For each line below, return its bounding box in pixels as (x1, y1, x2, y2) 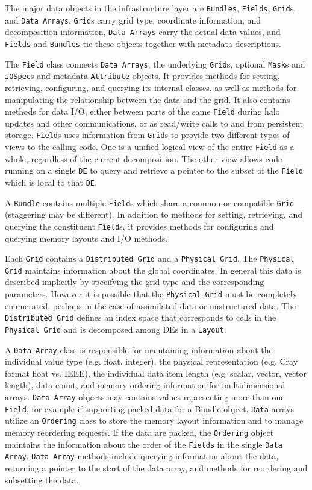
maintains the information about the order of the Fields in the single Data (5, 438, 282, 450)
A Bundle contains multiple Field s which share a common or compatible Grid (5, 196, 295, 209)
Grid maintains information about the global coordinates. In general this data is (5, 263, 301, 276)
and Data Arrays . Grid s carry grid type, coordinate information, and (5, 13, 261, 26)
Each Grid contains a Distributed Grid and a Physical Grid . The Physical (5, 252, 295, 265)
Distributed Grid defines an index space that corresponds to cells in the (5, 311, 276, 324)
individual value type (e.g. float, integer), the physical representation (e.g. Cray (5, 355, 298, 368)
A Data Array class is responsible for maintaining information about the (5, 343, 273, 356)
